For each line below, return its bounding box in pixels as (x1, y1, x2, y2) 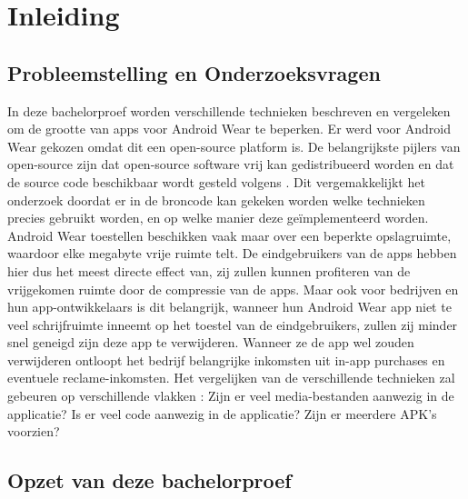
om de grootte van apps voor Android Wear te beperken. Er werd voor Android (7, 119, 451, 138)
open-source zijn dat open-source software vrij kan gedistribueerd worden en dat (7, 155, 454, 174)
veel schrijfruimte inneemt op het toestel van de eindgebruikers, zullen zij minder (7, 314, 458, 334)
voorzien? (7, 422, 60, 441)
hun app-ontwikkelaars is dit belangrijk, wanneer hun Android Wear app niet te (7, 297, 452, 316)
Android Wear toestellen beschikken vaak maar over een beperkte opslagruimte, (7, 225, 452, 245)
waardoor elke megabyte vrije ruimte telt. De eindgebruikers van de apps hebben (7, 244, 457, 263)
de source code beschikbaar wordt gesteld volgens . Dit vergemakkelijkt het (7, 172, 425, 191)
